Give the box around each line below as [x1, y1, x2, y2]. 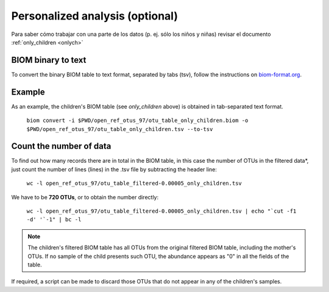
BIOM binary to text [11, 55, 87, 65]
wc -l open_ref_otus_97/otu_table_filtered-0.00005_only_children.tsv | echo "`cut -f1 [26, 208, 297, 215]
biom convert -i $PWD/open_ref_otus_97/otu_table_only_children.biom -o [26, 117, 249, 124]
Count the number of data [11, 141, 111, 152]
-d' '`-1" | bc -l [26, 216, 82, 223]
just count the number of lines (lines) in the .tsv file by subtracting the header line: [11, 165, 218, 173]
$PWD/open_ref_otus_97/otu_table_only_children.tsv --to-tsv [26, 126, 213, 132]
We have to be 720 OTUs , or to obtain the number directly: [11, 193, 159, 201]
